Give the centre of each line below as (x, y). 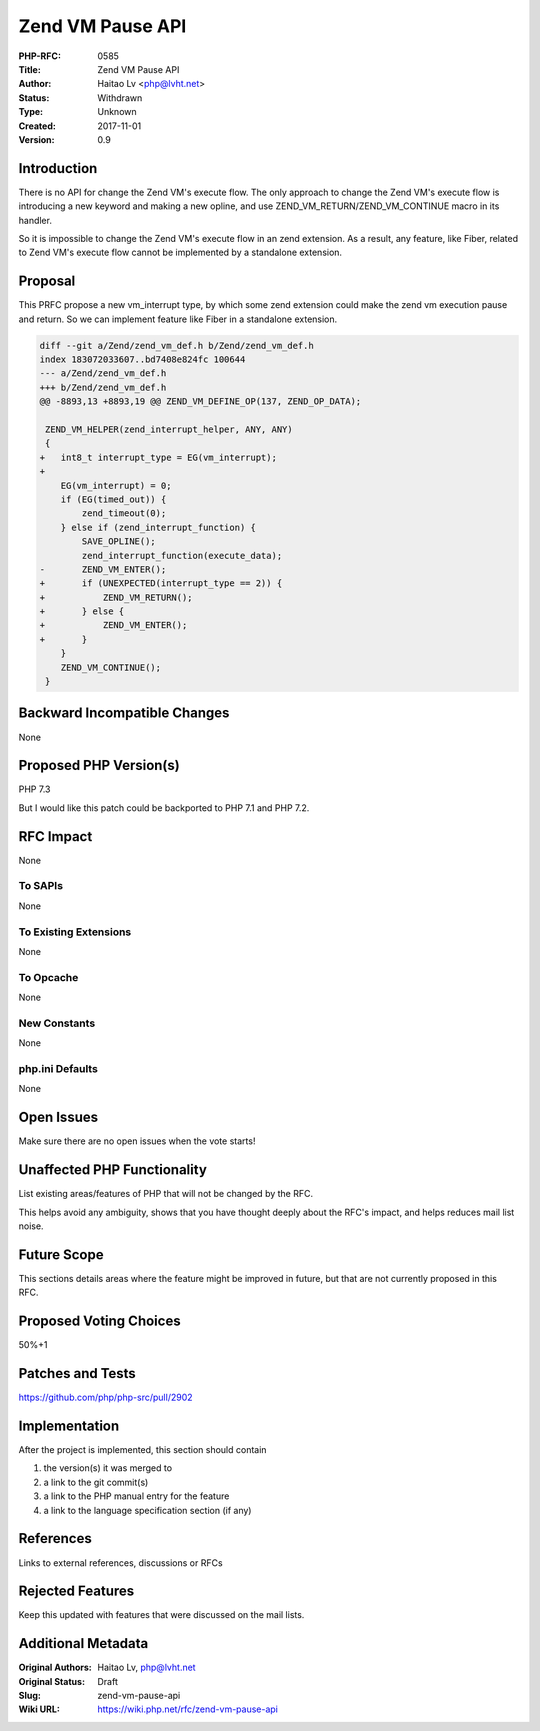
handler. (35, 220)
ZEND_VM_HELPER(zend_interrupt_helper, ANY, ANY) (169, 429)
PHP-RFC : (40, 56)
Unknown (117, 112)
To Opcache (48, 977)
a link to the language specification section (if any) (147, 1510)
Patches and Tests (77, 1373)
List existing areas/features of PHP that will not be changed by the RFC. (166, 1194)
